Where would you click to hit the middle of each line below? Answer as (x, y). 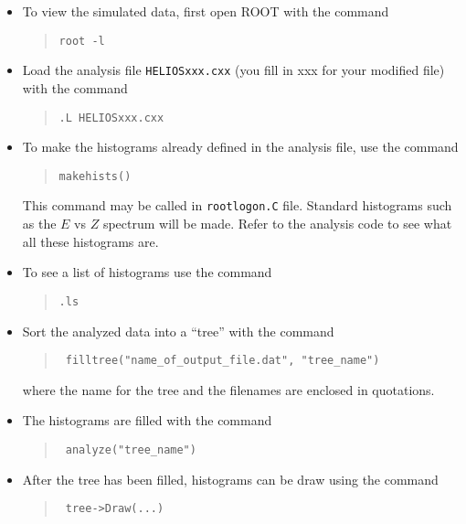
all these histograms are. (90, 241)
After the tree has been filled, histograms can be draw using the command (230, 479)
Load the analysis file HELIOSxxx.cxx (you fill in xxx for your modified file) (233, 70)
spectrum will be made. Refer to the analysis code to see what (277, 224)
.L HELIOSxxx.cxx (111, 118)
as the (39, 224)
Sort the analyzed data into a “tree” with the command (178, 331)
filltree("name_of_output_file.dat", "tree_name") (222, 361)
